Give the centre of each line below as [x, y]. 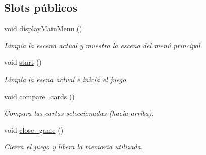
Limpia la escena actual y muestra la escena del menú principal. [103, 45]
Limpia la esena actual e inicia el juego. [66, 79]
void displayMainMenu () [43, 28]
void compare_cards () [39, 96]
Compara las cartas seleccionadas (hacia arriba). [79, 113]
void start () [23, 62]
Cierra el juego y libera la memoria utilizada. [73, 147]
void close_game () [34, 130]
